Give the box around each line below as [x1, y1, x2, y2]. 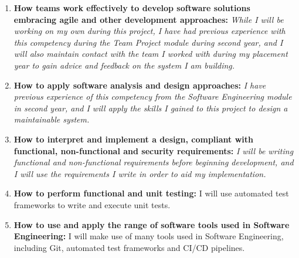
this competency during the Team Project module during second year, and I [13, 36, 283, 48]
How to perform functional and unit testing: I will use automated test [13, 187, 289, 199]
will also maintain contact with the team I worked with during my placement [13, 47, 288, 60]
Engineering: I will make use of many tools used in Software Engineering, [13, 230, 284, 242]
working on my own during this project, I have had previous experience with [13, 25, 286, 37]
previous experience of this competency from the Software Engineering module [13, 90, 292, 103]
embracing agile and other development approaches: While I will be [13, 13, 284, 25]
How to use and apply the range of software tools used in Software [13, 218, 290, 230]
